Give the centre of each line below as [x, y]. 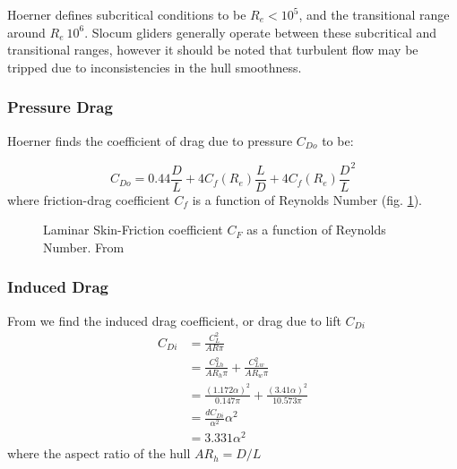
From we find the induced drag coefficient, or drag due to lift [174, 320]
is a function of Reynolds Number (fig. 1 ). [307, 199]
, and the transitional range [374, 14]
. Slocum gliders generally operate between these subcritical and [261, 32]
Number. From [84, 247]
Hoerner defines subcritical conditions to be [127, 14]
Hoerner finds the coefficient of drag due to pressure [150, 140]
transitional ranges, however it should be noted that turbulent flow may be [213, 50]
